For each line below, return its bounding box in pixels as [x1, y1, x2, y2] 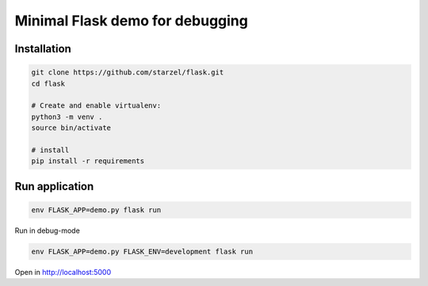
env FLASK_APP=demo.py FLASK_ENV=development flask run [31, 246, 254, 256]
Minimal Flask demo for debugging [14, 12, 249, 29]
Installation [14, 42, 71, 55]
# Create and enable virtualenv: [31, 101, 162, 110]
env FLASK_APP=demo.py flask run [31, 205, 162, 214]
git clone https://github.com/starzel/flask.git [31, 68, 224, 77]
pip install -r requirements [31, 157, 145, 166]
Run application [14, 179, 94, 193]
